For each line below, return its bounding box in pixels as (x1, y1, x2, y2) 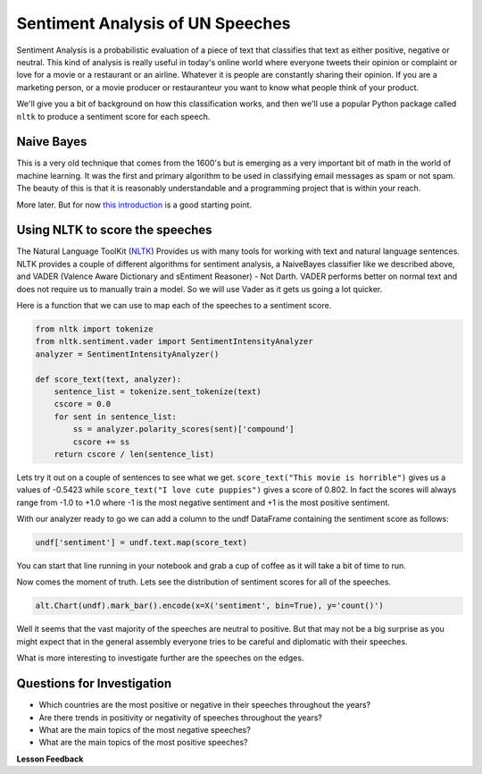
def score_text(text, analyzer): (35, 374, 182, 384)
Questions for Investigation (16, 676, 172, 692)
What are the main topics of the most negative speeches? (38, 724, 252, 735)
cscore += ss (72, 436, 130, 447)
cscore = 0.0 (54, 399, 112, 409)
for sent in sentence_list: (54, 411, 178, 422)
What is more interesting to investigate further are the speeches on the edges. (16, 652, 304, 663)
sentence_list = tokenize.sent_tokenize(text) (54, 386, 262, 397)
